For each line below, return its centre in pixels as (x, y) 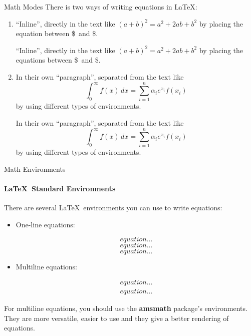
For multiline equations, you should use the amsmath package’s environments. (126, 308)
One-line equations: (45, 224)
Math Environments (35, 169)
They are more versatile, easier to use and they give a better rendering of (116, 318)
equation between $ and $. (57, 33)
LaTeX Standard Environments (60, 189)
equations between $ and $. (58, 60)
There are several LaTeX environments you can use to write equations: (113, 208)
